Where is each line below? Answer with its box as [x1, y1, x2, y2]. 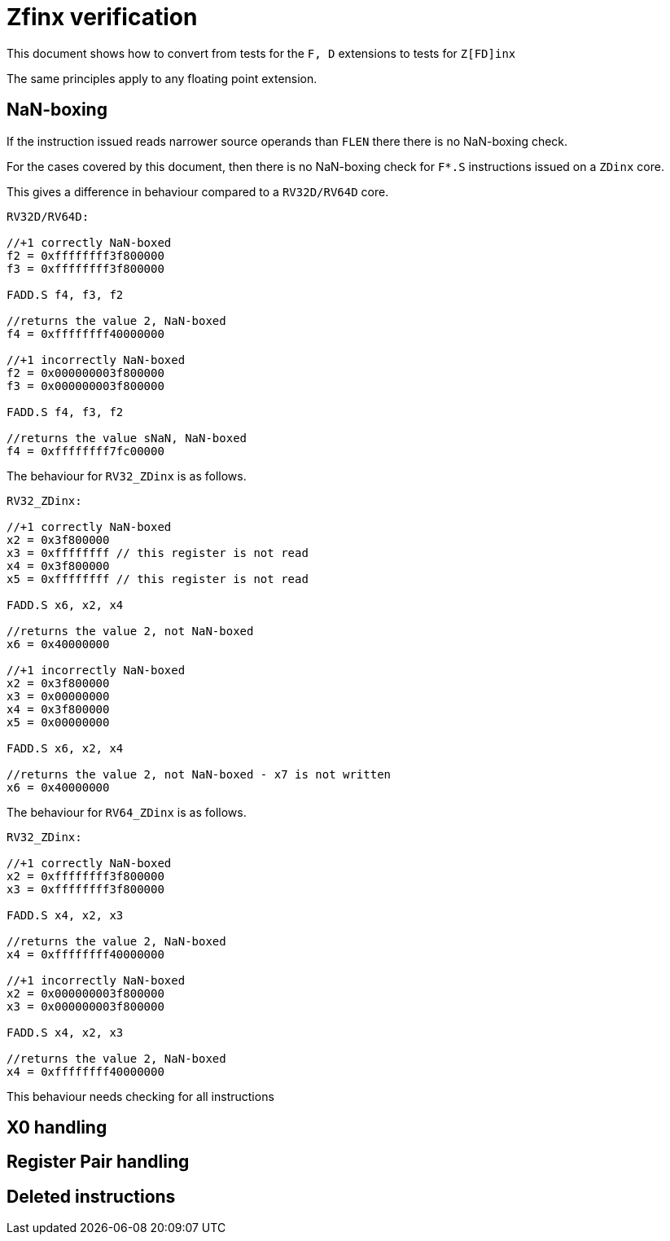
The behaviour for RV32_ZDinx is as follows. [7, 468, 247, 483]
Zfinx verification [7, 3, 198, 31]
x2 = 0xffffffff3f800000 [7, 869, 164, 883]
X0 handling [7, 1117, 107, 1138]
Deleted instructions [7, 1186, 176, 1207]
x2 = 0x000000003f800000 [7, 986, 164, 1000]
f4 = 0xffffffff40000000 [7, 327, 164, 340]
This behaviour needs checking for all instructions [7, 1089, 274, 1103]
